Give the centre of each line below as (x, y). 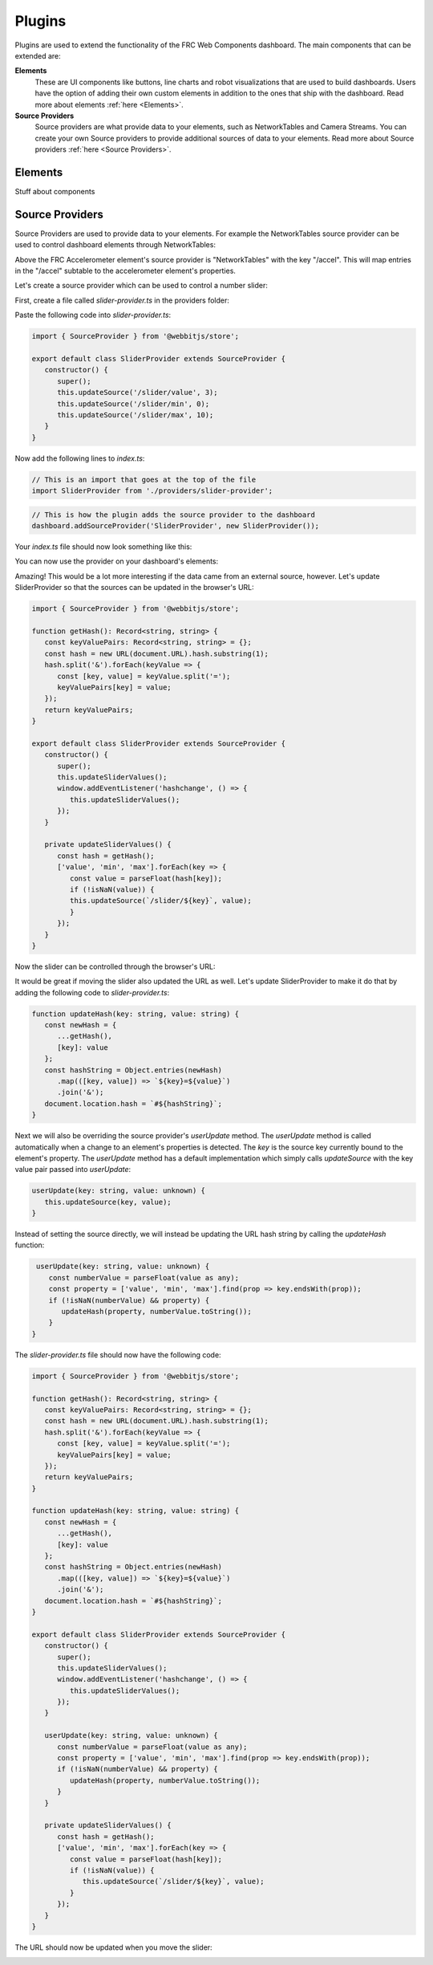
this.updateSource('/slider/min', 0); (134, 404)
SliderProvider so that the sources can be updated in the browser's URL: (134, 588)
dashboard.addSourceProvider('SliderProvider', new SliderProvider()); (176, 526)
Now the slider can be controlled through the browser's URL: (115, 966)
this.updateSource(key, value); (108, 1202)
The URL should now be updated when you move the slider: (113, 1947)
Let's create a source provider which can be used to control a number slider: (141, 286)
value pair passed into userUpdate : (73, 1170)
